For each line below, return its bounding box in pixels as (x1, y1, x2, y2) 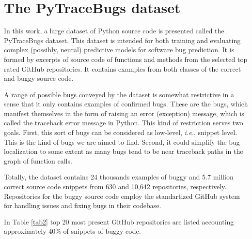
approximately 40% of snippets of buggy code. (4, 226, 141, 236)
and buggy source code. (4, 73, 74, 83)
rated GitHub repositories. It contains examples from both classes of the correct (4, 63, 241, 74)
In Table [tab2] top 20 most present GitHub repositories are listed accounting (4, 216, 234, 226)
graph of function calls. (4, 155, 72, 165)
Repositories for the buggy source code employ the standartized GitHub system (4, 191, 240, 201)
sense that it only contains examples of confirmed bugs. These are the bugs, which (4, 99, 248, 109)
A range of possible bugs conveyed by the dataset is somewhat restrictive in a (4, 89, 235, 99)
